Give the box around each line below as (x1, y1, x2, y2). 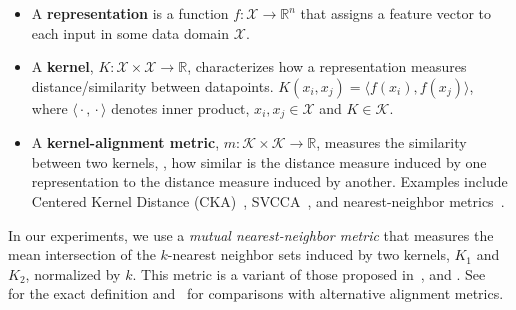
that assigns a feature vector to (300, 3, 492, 23)
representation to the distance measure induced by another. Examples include (31, 171, 508, 192)
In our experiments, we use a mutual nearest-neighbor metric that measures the (8, 224, 494, 245)
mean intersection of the (8, 244, 156, 265)
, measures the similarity (316, 132, 467, 153)
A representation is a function (31, 3, 229, 23)
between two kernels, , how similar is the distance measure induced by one (31, 151, 487, 172)
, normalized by (25, 263, 121, 284)
